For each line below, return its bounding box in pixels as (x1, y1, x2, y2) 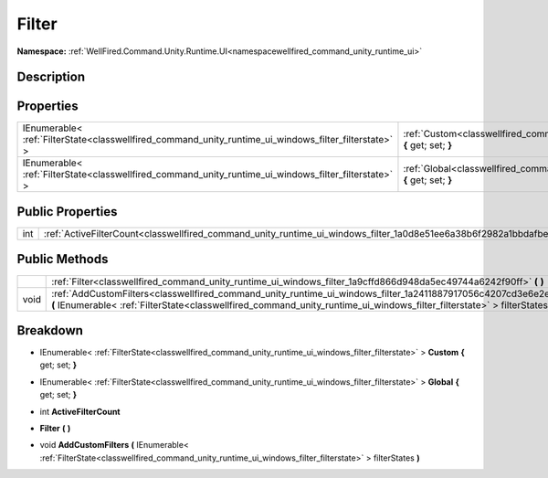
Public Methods (16, 251, 109, 267)
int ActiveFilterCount (39, 406, 121, 417)
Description (16, 69, 86, 85)
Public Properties (16, 204, 118, 219)
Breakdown (16, 323, 84, 338)
